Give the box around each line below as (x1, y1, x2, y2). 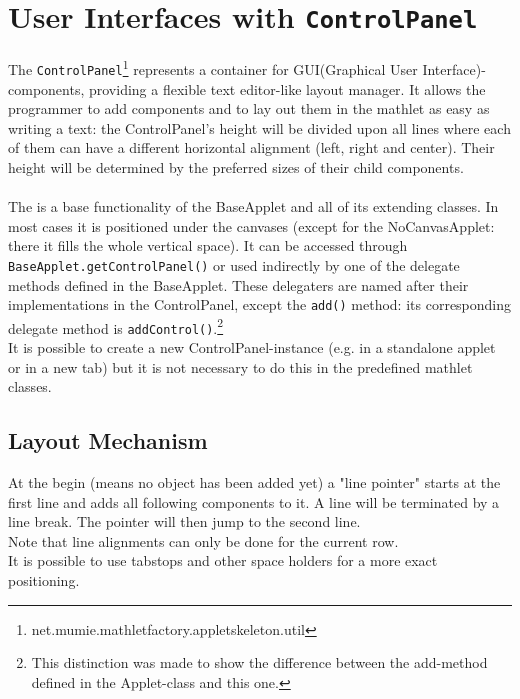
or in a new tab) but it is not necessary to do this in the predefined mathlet (8, 356, 473, 377)
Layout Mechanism (8, 425, 208, 456)
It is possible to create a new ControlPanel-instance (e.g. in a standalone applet (8, 337, 496, 358)
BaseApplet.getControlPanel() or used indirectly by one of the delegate (8, 254, 460, 275)
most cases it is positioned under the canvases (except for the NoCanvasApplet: (8, 215, 495, 236)
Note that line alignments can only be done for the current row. (8, 530, 399, 551)
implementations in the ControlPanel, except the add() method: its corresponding (8, 294, 512, 315)
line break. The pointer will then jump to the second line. (8, 511, 361, 532)
